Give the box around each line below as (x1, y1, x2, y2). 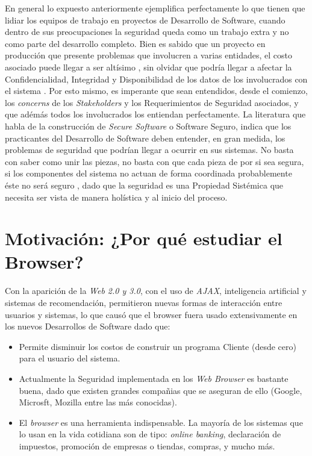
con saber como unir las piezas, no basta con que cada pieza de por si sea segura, (5, 155, 304, 167)
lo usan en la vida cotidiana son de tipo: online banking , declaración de (19, 428, 281, 440)
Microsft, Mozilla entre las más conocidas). (19, 396, 177, 408)
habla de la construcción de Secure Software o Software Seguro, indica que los (5, 119, 292, 132)
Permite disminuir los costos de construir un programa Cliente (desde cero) (19, 340, 296, 352)
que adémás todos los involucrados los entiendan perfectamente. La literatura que (5, 108, 306, 120)
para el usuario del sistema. (19, 352, 120, 364)
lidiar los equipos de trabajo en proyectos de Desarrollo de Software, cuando (5, 13, 285, 26)
